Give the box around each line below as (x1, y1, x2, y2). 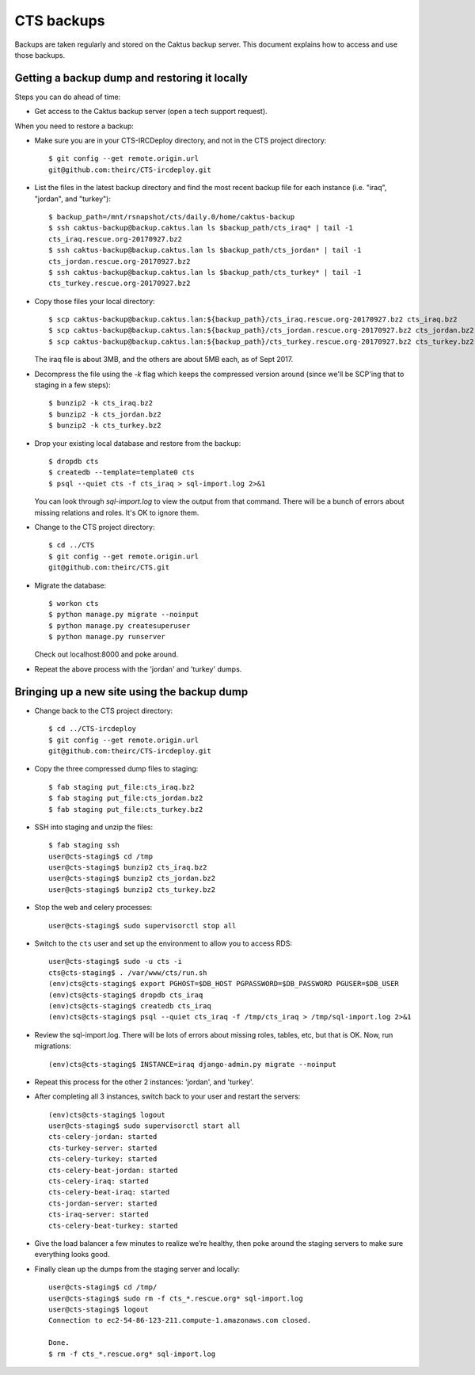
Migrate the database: (34, 581, 107, 590)
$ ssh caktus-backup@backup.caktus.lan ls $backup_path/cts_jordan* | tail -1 (48, 246, 362, 255)
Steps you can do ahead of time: (14, 92, 121, 101)
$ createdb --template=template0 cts (48, 468, 196, 477)
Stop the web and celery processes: (34, 903, 153, 912)
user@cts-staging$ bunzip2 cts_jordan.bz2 (48, 874, 216, 883)
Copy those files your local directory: (34, 296, 155, 306)
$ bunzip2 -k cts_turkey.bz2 (48, 421, 161, 430)
